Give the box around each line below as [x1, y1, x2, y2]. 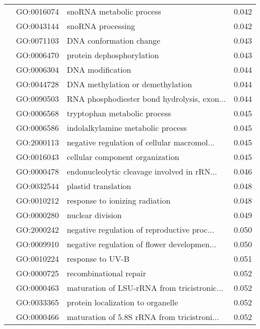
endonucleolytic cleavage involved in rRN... [67, 166, 217, 177]
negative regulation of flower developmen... [67, 238, 216, 250]
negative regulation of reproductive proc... [67, 224, 214, 235]
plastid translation [67, 180, 131, 192]
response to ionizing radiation [67, 195, 171, 206]
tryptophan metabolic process [67, 107, 171, 119]
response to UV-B [67, 253, 130, 264]
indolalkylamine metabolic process [67, 122, 187, 133]
